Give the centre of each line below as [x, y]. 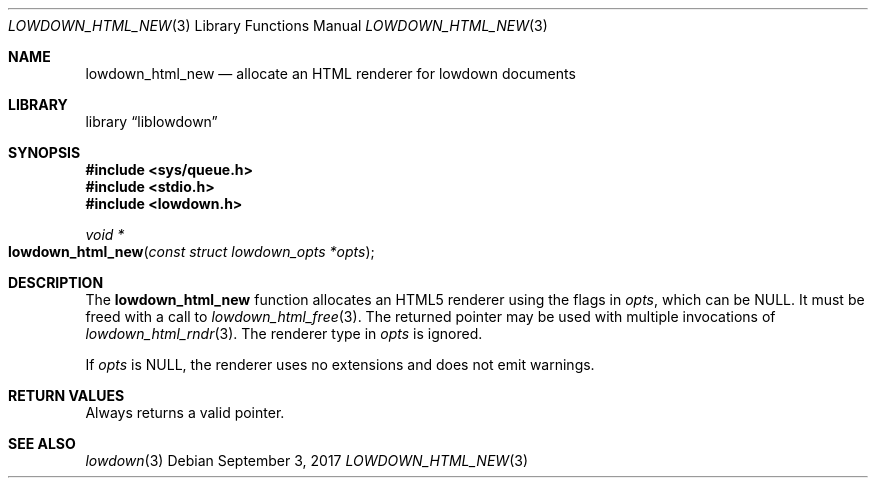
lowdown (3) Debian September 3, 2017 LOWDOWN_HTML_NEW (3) [307, 460]
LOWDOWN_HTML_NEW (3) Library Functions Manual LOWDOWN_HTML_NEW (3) [278, 25]
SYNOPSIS [44, 152]
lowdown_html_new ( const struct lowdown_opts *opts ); [191, 251]
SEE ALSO [42, 443]
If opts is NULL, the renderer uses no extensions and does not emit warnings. [340, 364]
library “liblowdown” [151, 121]
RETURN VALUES [66, 395]
